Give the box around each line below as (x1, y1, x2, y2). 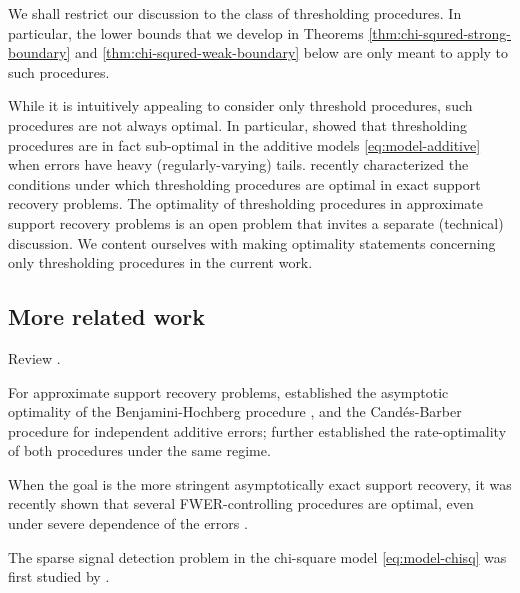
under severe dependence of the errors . (8, 513, 248, 534)
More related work (8, 301, 206, 332)
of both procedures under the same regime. (8, 440, 271, 461)
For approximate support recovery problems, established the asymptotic (8, 381, 449, 402)
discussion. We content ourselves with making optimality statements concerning (8, 232, 496, 253)
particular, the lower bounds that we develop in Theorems (8, 22, 364, 43)
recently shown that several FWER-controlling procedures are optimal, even (8, 493, 474, 514)
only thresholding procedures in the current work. (8, 252, 313, 273)
